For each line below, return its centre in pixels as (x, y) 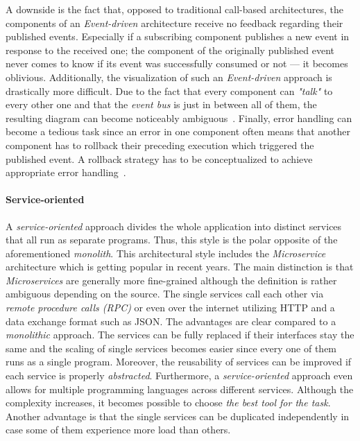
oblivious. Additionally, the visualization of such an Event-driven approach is (169, 77)
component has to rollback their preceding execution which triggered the (160, 145)
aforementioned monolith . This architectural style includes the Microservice (166, 253)
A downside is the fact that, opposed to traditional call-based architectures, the (175, 9)
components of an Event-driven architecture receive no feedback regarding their (174, 23)
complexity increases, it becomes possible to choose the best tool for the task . (168, 403)
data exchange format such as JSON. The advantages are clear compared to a (171, 321)
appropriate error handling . (66, 172)
